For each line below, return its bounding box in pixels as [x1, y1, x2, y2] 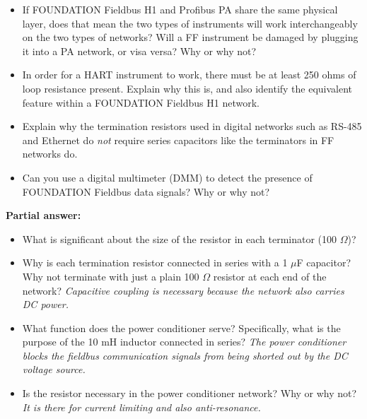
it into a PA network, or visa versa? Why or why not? [22, 43, 257, 58]
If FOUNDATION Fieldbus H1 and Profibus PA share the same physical [22, 2, 338, 16]
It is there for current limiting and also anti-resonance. [22, 399, 261, 414]
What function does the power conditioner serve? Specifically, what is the [22, 320, 341, 335]
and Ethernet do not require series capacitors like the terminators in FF [22, 132, 334, 147]
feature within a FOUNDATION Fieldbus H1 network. [22, 95, 260, 110]
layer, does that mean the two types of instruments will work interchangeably [22, 16, 358, 30]
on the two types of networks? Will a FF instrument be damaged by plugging [22, 30, 359, 45]
